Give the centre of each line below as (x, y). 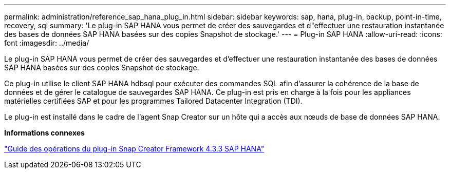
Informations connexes (44, 133)
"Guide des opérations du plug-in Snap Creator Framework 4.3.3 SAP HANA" (134, 149)
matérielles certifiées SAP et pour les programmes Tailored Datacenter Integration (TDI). (153, 101)
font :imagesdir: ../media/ (47, 43)
